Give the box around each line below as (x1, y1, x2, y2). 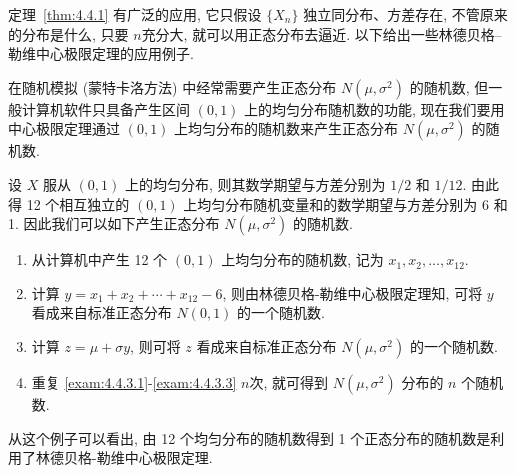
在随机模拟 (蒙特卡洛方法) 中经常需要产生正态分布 (8, 76, 337, 97)
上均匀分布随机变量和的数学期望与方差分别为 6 (183, 193, 490, 214)
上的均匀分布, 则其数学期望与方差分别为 (124, 173, 386, 194)
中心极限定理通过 (8, 118, 120, 139)
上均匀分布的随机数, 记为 (221, 249, 384, 270)
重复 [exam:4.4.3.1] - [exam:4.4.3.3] (31, 371, 237, 392)
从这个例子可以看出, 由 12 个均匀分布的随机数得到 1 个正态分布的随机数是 (8, 427, 491, 448)
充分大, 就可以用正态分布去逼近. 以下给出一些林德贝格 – (141, 23, 502, 44)
